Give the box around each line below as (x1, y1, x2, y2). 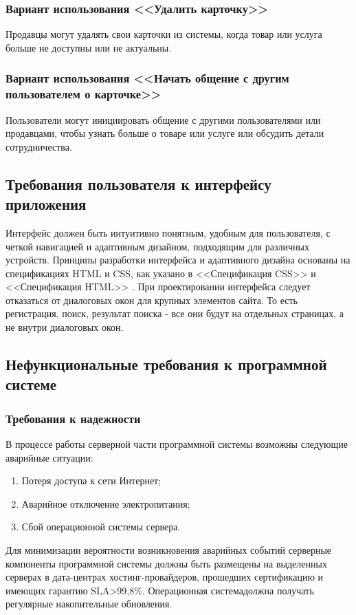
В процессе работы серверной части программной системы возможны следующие (5, 437, 348, 451)
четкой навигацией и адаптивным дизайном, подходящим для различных (5, 239, 309, 253)
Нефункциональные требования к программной (5, 354, 327, 375)
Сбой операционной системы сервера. (21, 519, 181, 534)
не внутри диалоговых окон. (5, 320, 124, 334)
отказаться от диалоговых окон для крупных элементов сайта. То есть (5, 292, 298, 307)
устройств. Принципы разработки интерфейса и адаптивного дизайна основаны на (5, 252, 351, 267)
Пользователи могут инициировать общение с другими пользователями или (5, 112, 321, 127)
